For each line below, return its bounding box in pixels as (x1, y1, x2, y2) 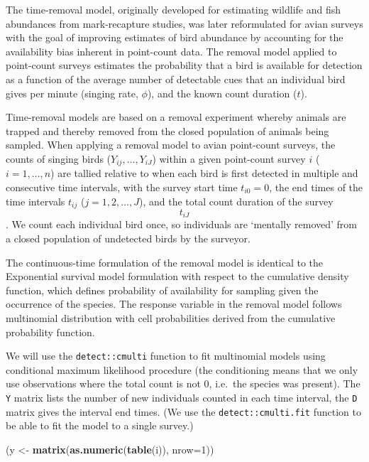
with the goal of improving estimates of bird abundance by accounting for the (6, 30, 343, 45)
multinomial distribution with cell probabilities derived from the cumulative (6, 311, 336, 326)
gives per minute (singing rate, (6, 85, 138, 100)
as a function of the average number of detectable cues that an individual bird (6, 71, 346, 86)
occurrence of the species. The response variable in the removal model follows (6, 296, 342, 311)
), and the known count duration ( (147, 85, 297, 100)
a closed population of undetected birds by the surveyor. (6, 231, 250, 246)
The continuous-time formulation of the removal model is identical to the (6, 254, 324, 269)
